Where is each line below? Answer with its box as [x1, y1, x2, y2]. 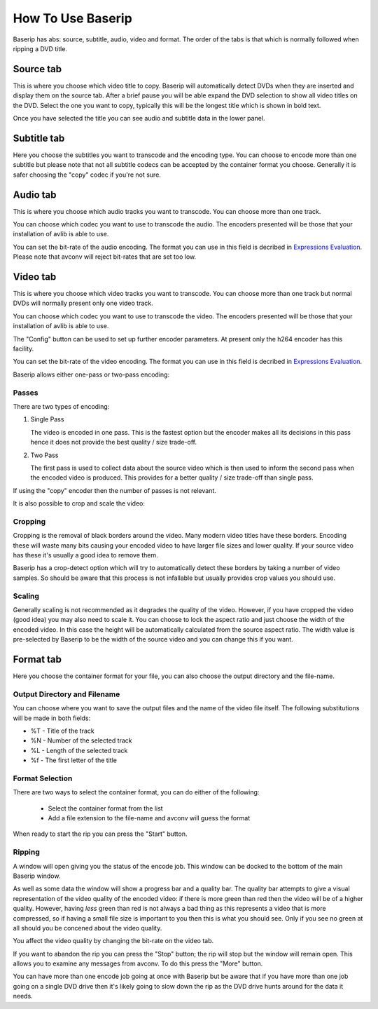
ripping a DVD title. [13, 44, 68, 53]
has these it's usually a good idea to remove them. [13, 551, 159, 559]
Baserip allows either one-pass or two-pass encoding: [13, 370, 170, 379]
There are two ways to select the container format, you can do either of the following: [13, 788, 260, 797]
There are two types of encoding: [13, 402, 110, 410]
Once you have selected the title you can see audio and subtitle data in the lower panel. [13, 114, 265, 123]
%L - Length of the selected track [30, 746, 128, 754]
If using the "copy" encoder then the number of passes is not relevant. [13, 486, 217, 494]
